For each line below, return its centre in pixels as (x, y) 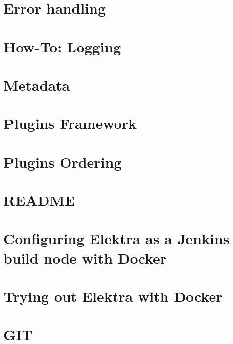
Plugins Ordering (63, 161)
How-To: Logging (62, 46)
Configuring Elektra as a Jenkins (116, 238)
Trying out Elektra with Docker (113, 296)
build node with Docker (85, 258)
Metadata (37, 85)
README (39, 200)
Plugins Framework (70, 123)
